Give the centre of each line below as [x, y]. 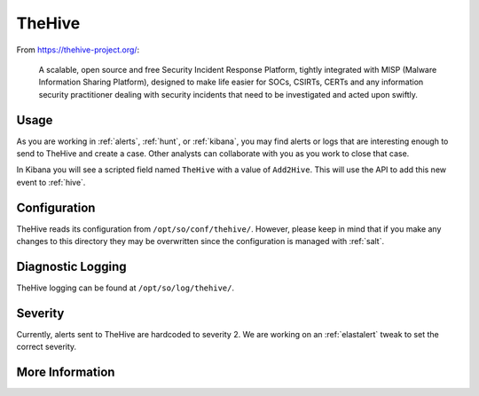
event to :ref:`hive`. [51, 182]
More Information [66, 372]
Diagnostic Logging [72, 266]
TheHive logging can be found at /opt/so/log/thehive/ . [126, 288]
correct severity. [47, 347]
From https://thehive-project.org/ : [78, 50]
